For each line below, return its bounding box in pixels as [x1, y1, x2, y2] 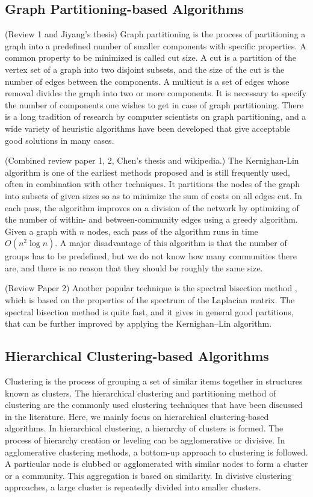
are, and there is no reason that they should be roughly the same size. [5, 261, 263, 274]
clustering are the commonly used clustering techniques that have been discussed [5, 398, 303, 411]
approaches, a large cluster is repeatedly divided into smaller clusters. [5, 481, 261, 493]
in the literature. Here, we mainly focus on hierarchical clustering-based [5, 410, 269, 422]
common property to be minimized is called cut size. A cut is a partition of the [5, 51, 297, 64]
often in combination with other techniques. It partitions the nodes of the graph [5, 177, 300, 190]
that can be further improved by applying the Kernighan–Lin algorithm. [5, 317, 272, 330]
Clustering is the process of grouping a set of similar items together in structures [5, 375, 303, 387]
